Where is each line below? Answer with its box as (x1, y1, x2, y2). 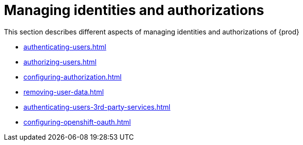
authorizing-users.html (23, 57, 97, 66)
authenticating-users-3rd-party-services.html (23, 102, 171, 111)
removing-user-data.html (23, 87, 104, 96)
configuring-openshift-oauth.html (23, 117, 131, 126)
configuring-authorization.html (23, 72, 122, 81)
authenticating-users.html (23, 42, 106, 51)
